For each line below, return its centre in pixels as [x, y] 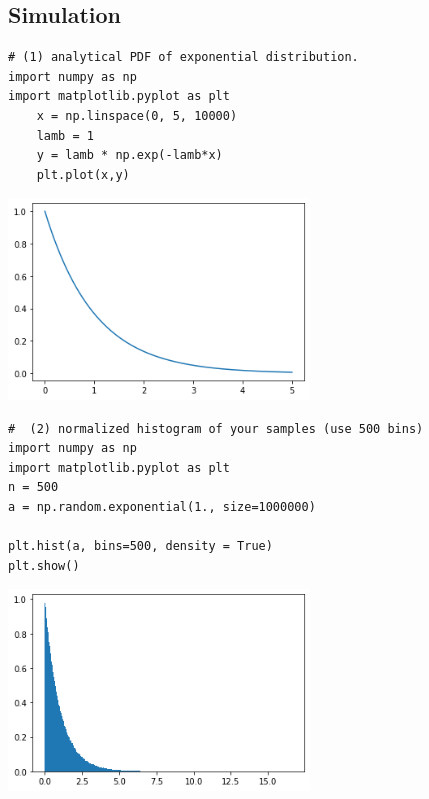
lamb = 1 [65, 135]
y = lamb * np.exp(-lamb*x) [129, 155]
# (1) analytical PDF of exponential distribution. [183, 57]
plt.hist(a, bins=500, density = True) [140, 546]
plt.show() [44, 565]
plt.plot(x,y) [83, 174]
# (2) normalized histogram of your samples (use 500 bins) [216, 428]
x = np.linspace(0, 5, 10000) [137, 115]
